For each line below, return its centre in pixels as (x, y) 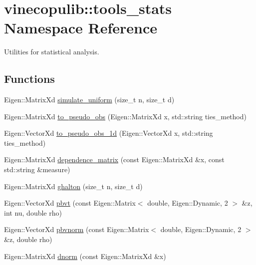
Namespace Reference (81, 28)
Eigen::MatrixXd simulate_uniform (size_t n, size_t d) (89, 100)
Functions (29, 79)
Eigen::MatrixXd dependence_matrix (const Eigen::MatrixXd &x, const (114, 159)
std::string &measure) (37, 169)
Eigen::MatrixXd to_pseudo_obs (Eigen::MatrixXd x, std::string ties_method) (125, 116)
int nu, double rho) (33, 212)
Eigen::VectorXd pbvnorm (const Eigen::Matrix (77, 229)
